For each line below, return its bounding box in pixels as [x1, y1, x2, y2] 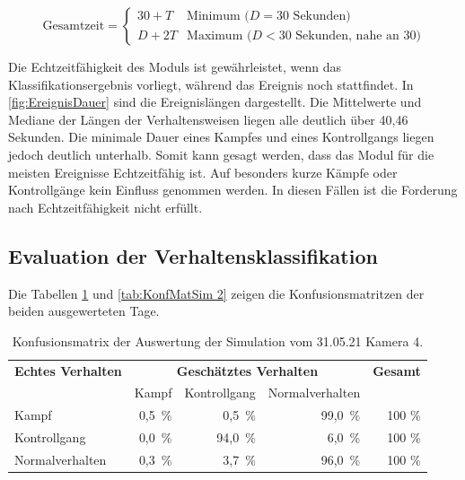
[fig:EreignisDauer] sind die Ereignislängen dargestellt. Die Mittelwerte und [8, 92, 422, 111]
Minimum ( [187, 10, 250, 23]
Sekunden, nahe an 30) [295, 29, 421, 42]
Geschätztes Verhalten [176, 361, 319, 380]
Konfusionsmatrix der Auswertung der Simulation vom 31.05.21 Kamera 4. [12, 331, 424, 350]
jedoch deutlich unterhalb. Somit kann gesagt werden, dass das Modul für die [8, 144, 434, 163]
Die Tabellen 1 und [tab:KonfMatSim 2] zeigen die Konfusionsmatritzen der [8, 284, 425, 302]
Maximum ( [187, 29, 252, 42]
